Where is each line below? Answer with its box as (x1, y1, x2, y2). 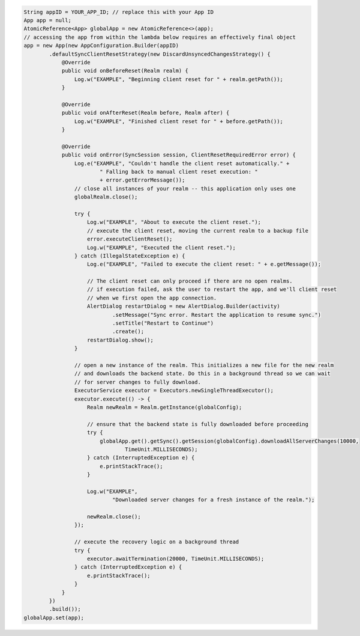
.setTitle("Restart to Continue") (112, 320, 214, 327)
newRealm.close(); (87, 513, 141, 520)
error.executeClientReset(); (87, 236, 173, 243)
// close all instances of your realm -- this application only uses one (74, 185, 296, 192)
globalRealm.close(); (74, 194, 138, 201)
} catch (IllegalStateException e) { (74, 252, 185, 259)
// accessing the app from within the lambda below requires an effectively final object (23, 34, 296, 40)
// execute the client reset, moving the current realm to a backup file (87, 227, 309, 234)
